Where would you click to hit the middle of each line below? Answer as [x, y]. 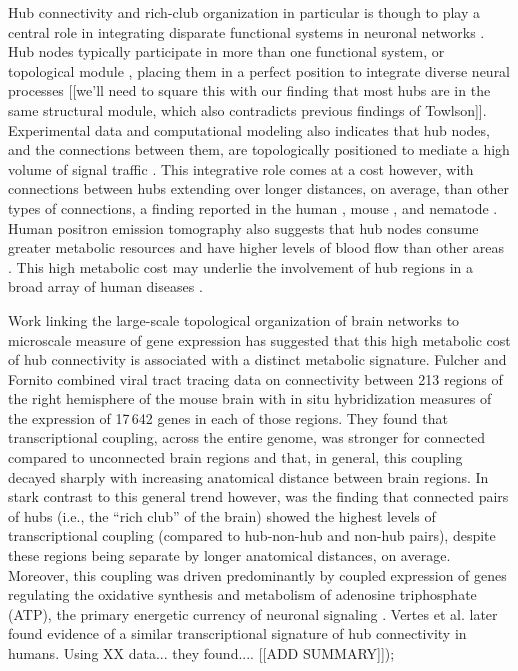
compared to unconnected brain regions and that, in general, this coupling [235, 457]
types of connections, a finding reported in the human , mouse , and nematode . [253, 207]
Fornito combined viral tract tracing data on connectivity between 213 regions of [255, 378]
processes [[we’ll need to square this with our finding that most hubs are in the [249, 90]
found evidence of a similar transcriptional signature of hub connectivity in [237, 633]
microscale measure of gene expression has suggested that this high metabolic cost [259, 339]
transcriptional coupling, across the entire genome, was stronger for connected [247, 437]
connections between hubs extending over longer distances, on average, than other [258, 188]
